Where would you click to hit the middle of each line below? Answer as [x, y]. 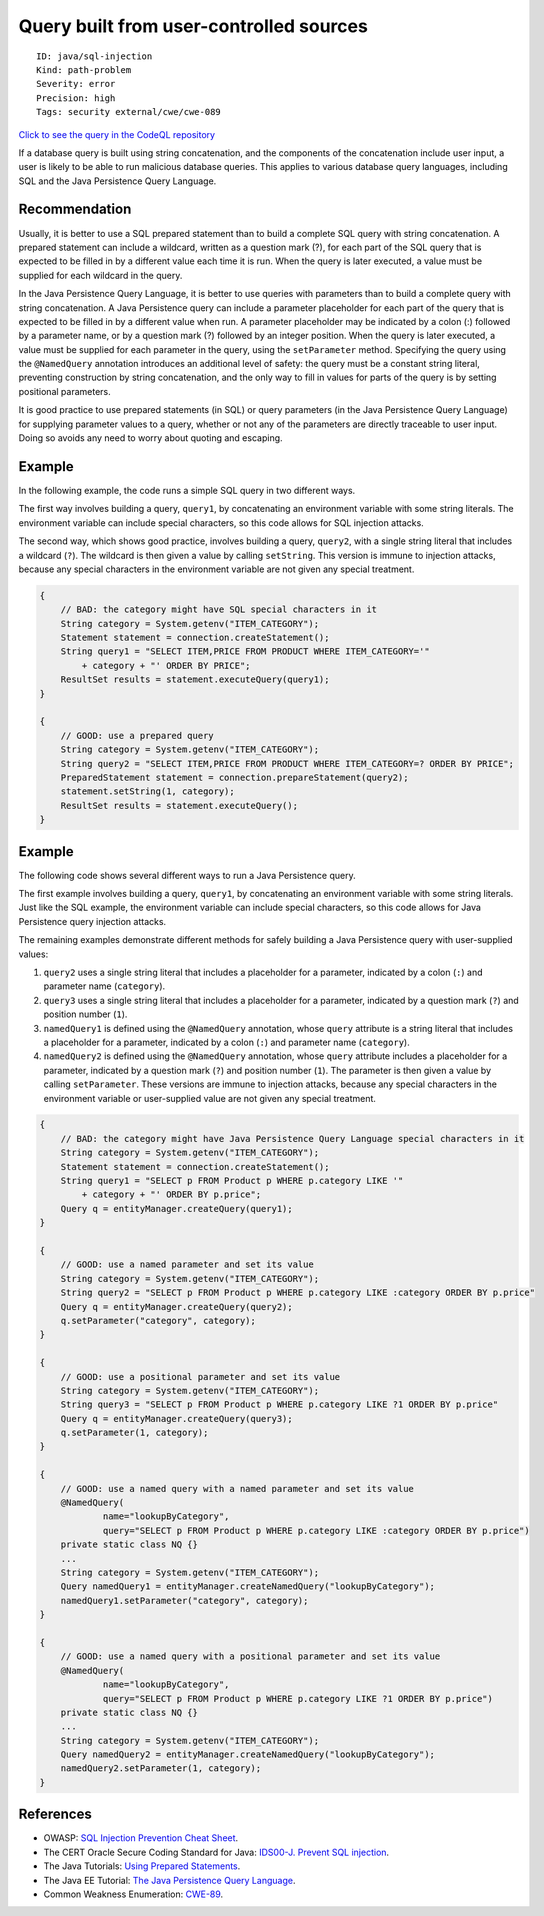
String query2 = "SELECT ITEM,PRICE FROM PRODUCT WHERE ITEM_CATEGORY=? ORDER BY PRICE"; [287, 763]
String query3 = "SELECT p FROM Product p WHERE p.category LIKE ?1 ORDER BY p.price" [279, 1404]
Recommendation [75, 209]
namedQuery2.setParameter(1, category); [161, 1768]
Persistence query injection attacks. [92, 921]
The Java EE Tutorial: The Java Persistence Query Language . [169, 1880]
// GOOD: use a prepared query [137, 735]
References [55, 1814]
